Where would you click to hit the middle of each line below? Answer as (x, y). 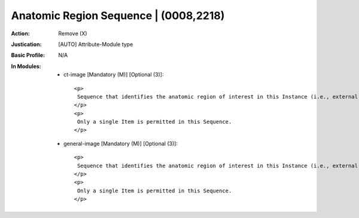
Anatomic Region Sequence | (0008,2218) (118, 16)
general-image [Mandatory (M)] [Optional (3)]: (121, 143)
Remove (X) (73, 33)
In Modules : (26, 66)
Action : (20, 33)
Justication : (26, 44)
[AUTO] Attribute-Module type (96, 44)
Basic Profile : (28, 55)
